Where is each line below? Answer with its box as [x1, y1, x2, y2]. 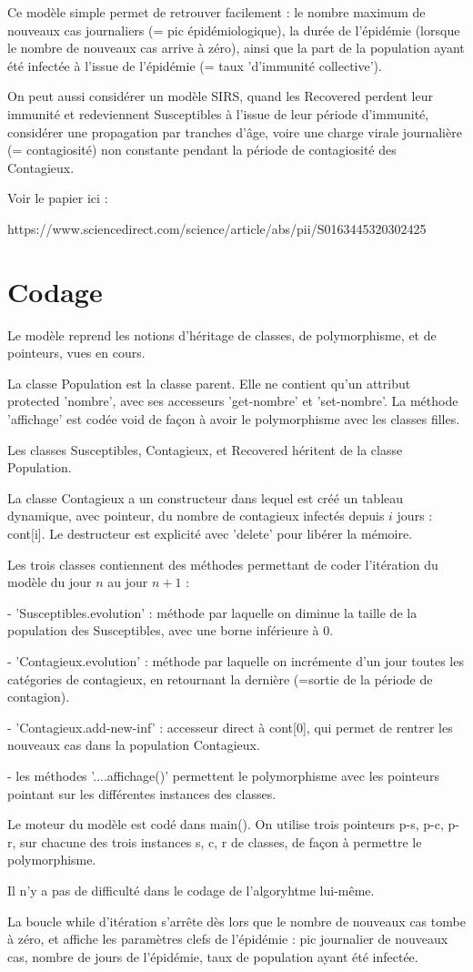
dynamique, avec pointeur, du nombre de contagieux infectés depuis [7, 506, 385, 525]
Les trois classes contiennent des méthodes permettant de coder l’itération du [7, 554, 438, 573]
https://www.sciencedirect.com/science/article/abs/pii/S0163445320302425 [7, 218, 427, 238]
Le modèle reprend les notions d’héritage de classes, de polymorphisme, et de [7, 325, 437, 344]
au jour [107, 572, 148, 592]
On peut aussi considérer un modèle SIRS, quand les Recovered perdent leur [7, 86, 433, 106]
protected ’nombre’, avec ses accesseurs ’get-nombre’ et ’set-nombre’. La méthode [7, 391, 458, 410]
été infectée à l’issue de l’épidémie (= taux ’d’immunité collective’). [7, 56, 382, 75]
